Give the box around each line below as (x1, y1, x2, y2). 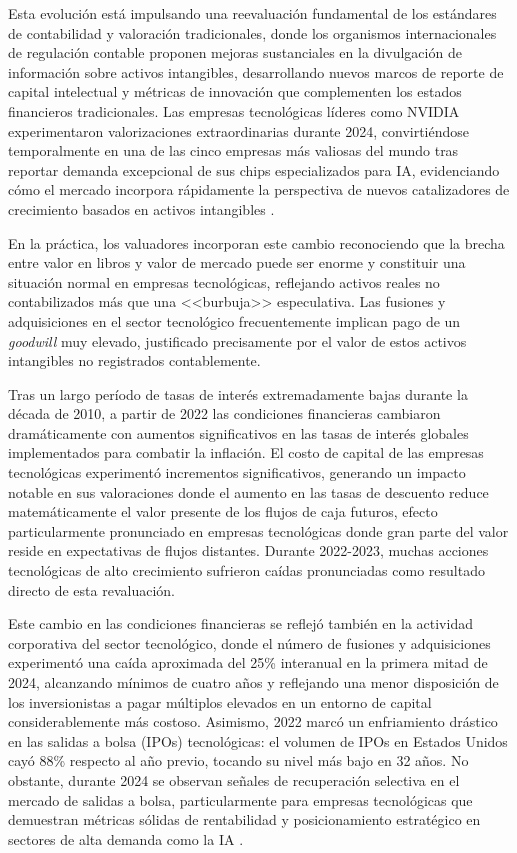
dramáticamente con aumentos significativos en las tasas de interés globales (8, 422, 469, 443)
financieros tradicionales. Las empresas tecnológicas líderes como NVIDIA (8, 100, 460, 121)
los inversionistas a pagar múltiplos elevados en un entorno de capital (8, 691, 432, 712)
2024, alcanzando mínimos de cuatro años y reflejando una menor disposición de (8, 672, 499, 692)
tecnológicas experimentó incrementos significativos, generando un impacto (8, 462, 466, 483)
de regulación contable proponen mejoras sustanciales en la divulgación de (8, 42, 462, 63)
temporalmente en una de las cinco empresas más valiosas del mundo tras (8, 140, 459, 161)
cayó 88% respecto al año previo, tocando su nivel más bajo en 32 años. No (8, 750, 469, 771)
